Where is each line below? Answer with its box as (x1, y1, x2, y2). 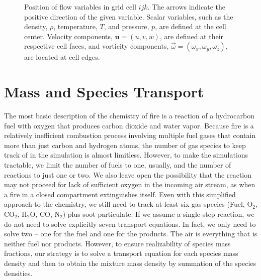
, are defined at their (159, 31, 224, 41)
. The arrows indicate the (147, 2, 226, 12)
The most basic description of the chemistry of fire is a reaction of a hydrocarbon (4, 110, 254, 121)
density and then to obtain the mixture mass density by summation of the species (4, 258, 256, 268)
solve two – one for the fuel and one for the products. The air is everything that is (4, 228, 257, 239)
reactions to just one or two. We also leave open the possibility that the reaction (4, 169, 252, 180)
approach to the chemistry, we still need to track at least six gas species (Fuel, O (4, 199, 253, 209)
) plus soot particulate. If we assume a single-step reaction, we (62, 209, 254, 219)
